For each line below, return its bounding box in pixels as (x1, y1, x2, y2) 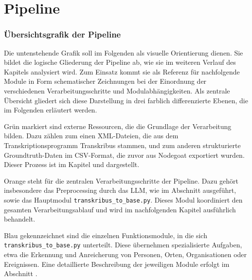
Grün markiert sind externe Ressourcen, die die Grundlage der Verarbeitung (4, 121, 232, 131)
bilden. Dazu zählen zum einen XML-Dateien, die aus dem (4, 131, 179, 141)
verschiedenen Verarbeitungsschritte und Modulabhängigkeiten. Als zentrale (4, 85, 230, 95)
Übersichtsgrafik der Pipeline (4, 28, 121, 40)
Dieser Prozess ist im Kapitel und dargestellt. (4, 159, 140, 169)
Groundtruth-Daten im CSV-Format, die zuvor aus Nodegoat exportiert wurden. (4, 149, 245, 160)
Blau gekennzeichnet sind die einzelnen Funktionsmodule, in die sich (4, 230, 207, 240)
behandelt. (4, 214, 36, 224)
